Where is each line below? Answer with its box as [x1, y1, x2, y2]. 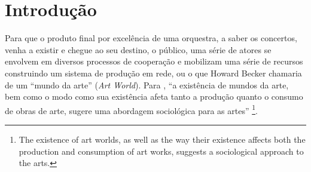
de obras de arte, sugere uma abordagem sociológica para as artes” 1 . [5, 102, 258, 116]
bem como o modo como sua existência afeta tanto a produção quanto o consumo [5, 90, 303, 103]
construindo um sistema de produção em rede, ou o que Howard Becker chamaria [5, 66, 302, 79]
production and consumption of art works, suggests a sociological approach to [19, 145, 304, 157]
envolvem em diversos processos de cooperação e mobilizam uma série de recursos [5, 55, 303, 67]
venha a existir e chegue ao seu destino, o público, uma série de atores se [5, 43, 272, 56]
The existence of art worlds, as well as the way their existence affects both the [19, 133, 306, 145]
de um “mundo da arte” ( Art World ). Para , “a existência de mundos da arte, [5, 78, 289, 91]
